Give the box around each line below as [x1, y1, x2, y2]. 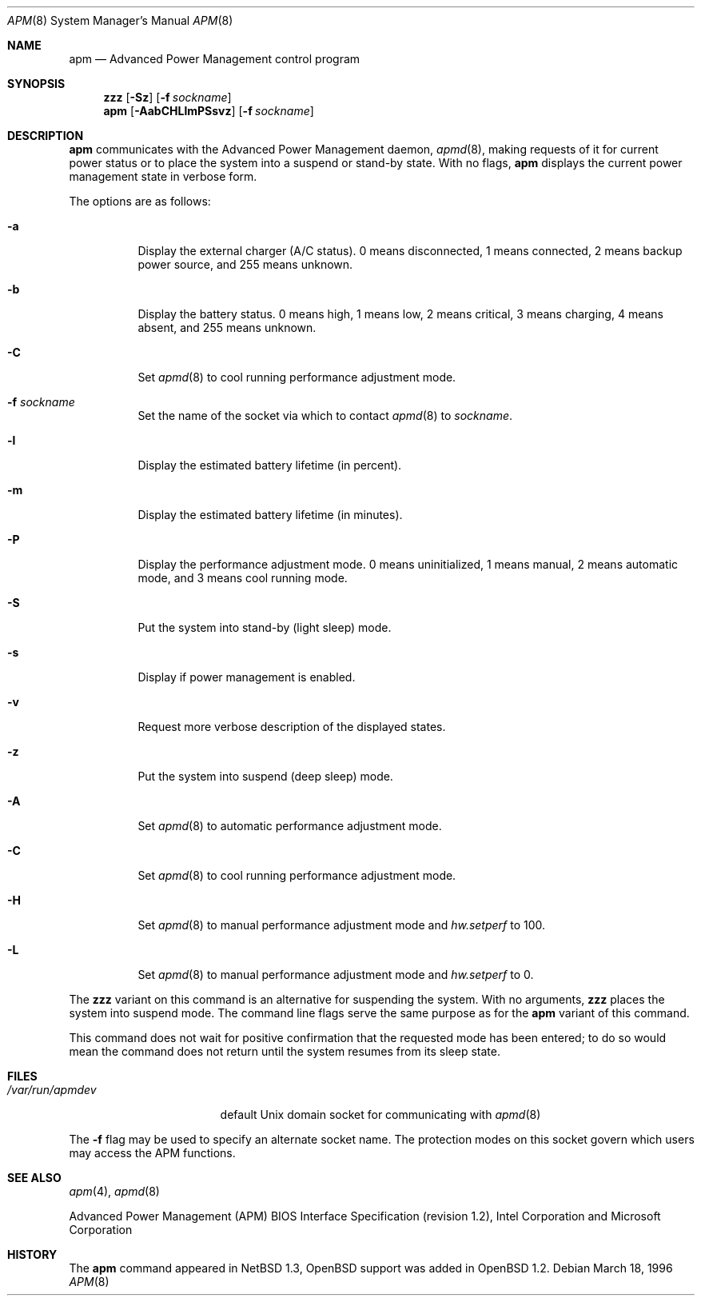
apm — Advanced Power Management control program [69, 52, 360, 66]
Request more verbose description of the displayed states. [137, 720, 446, 733]
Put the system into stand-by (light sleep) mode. [137, 621, 392, 634]
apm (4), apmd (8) [69, 1184, 160, 1198]
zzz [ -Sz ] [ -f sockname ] [103, 90, 232, 104]
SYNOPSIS [7, 77, 66, 90]
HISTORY [7, 1248, 58, 1261]
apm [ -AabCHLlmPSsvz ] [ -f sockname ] [103, 104, 314, 118]
